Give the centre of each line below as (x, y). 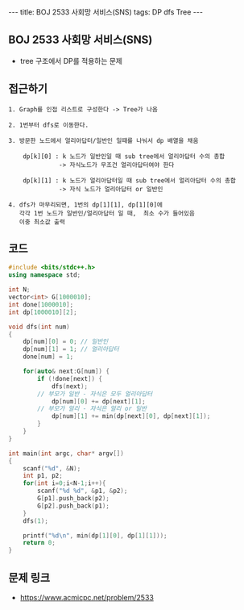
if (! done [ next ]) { (70, 378)
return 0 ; (39, 543)
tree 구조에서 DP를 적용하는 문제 (71, 61)
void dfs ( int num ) (39, 327)
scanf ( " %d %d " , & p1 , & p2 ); (83, 491)
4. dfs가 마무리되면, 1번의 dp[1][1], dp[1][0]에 (86, 205)
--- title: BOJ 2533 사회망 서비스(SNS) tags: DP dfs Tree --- (106, 12)
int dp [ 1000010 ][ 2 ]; (43, 312)
